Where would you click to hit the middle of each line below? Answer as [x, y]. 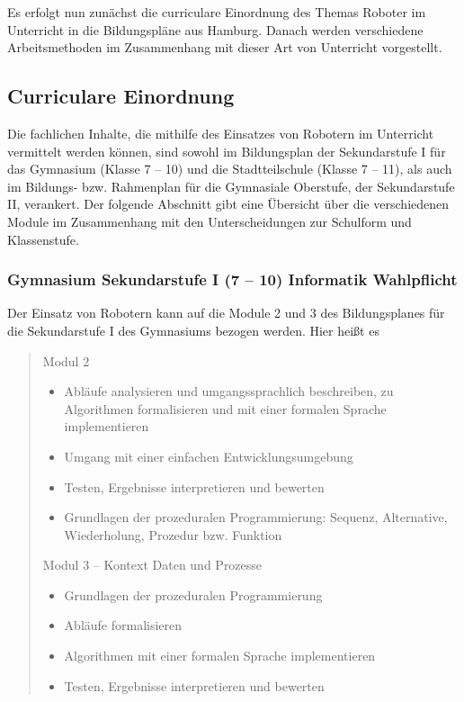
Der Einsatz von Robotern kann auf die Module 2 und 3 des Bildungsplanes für [226, 313]
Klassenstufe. [43, 239]
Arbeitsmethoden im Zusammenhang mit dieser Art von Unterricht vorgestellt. [225, 47]
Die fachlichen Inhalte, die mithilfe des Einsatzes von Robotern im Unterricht [221, 133]
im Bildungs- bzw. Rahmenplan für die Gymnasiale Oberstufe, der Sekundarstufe [231, 186]
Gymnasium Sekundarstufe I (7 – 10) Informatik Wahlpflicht [232, 279]
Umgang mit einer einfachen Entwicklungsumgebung [209, 456]
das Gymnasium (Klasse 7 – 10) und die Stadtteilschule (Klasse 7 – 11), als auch [230, 169]
